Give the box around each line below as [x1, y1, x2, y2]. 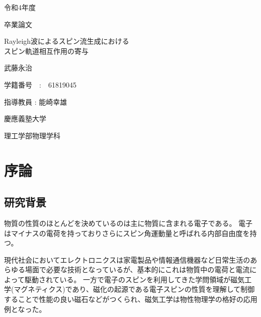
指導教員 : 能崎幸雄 [4, 96, 67, 107]
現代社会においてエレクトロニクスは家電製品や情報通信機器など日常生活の [4, 254, 250, 265]
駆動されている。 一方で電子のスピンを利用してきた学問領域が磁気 [24, 274, 245, 284]
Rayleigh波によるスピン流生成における [4, 36, 129, 46]
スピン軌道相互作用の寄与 [4, 45, 89, 56]
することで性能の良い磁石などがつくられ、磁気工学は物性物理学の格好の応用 [4, 294, 257, 304]
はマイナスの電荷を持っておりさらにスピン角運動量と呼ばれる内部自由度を [4, 227, 250, 238]
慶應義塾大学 [4, 113, 46, 124]
